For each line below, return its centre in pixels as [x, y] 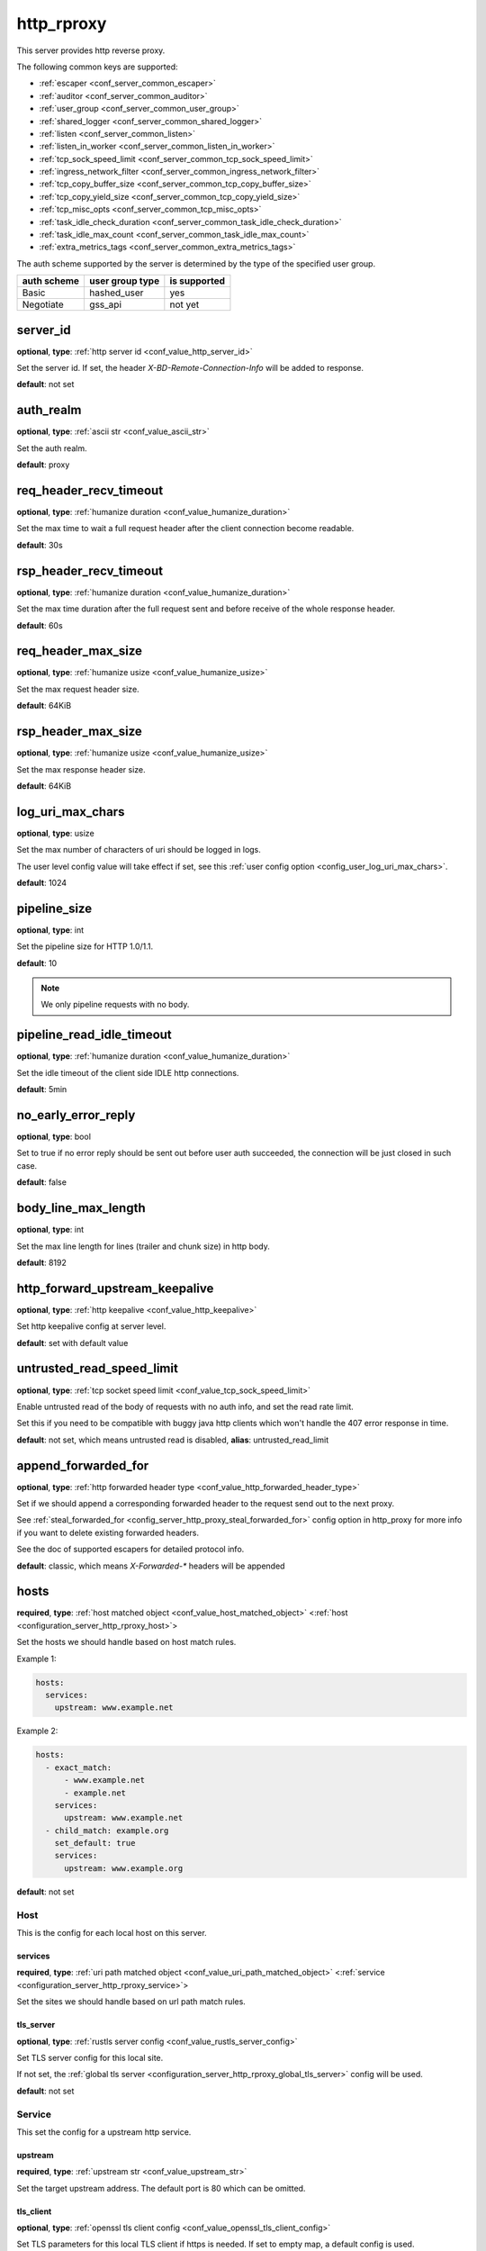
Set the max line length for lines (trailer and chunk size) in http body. [143, 1246]
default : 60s [40, 625]
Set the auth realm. [52, 448]
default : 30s [40, 545]
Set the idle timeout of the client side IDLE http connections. [128, 1072]
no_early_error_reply [76, 1115]
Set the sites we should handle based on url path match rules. [131, 2002]
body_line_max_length [81, 1208]
